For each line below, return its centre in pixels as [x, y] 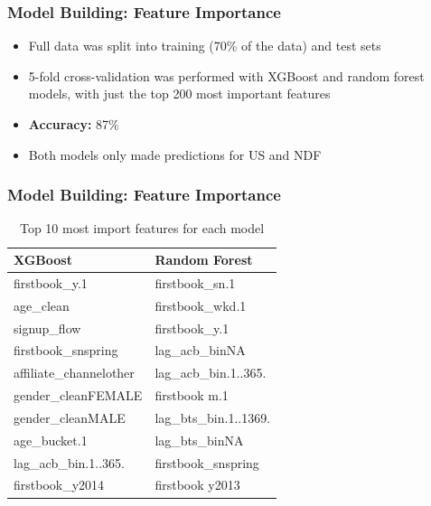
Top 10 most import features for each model [142, 228]
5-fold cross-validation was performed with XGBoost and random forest [226, 75]
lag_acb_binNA [200, 350]
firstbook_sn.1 [195, 282]
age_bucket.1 [51, 440]
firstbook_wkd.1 [201, 305]
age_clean [42, 305]
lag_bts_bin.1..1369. [213, 417]
